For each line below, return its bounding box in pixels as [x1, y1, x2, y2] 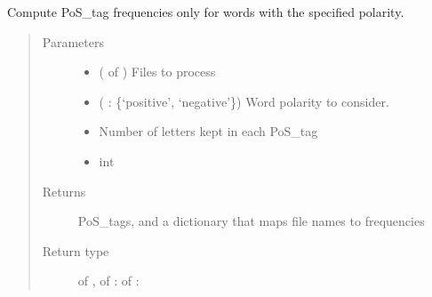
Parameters [42, 32, 104, 51]
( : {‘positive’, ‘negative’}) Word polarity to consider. [99, 92, 389, 110]
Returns [42, 181, 86, 200]
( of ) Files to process [99, 62, 216, 81]
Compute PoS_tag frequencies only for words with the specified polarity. [7, 3, 404, 20]
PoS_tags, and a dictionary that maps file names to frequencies [77, 212, 425, 230]
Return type [42, 241, 109, 260]
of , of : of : [77, 271, 140, 290]
